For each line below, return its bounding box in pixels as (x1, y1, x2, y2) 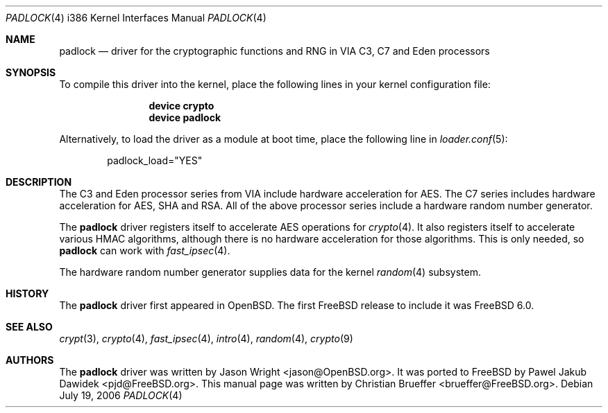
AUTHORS (6, 354, 54, 366)
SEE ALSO (6, 321, 53, 333)
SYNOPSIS (6, 67, 56, 78)
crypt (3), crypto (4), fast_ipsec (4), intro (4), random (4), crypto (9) (59, 333, 353, 344)
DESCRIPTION (6, 176, 72, 188)
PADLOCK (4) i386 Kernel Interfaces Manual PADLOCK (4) (6, 12, 267, 24)
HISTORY (6, 288, 49, 299)
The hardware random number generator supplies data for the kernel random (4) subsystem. (59, 266, 481, 278)
